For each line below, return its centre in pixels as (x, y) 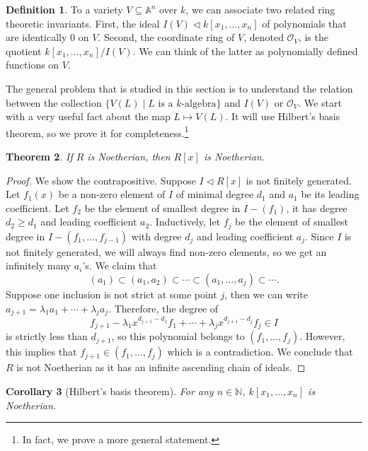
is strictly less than (47, 336)
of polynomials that (304, 23)
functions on (33, 65)
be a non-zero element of (112, 194)
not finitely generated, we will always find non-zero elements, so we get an (166, 251)
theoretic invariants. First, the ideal (83, 23)
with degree (156, 236)
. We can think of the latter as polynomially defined (245, 51)
